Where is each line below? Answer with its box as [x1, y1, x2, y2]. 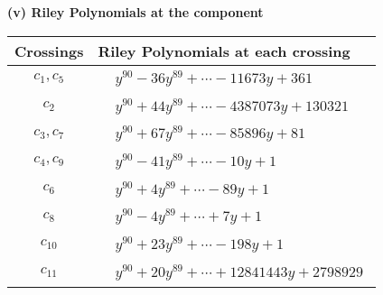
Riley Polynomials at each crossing [98, 40, 350, 61]
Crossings [14, 40, 84, 61]
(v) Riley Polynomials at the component [7, 3, 264, 21]
